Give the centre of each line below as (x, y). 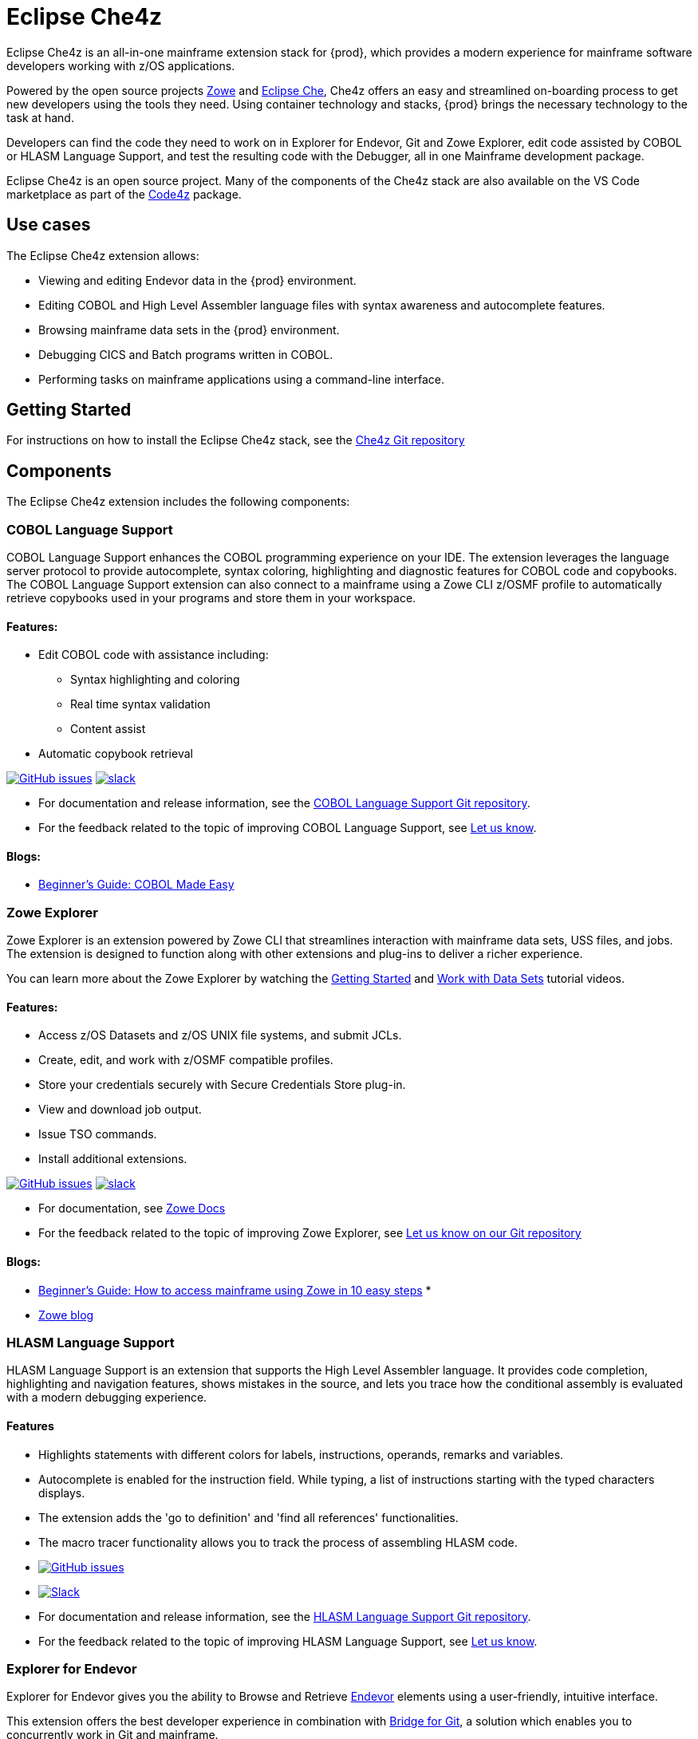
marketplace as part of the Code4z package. (124, 194)
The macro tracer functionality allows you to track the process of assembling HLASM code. (278, 1542)
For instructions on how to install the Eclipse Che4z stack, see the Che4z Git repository (236, 440)
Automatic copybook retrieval (116, 754)
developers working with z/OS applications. (121, 65)
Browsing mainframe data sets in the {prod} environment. (189, 329)
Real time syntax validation (140, 704)
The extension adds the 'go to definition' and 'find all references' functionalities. (248, 1517)
